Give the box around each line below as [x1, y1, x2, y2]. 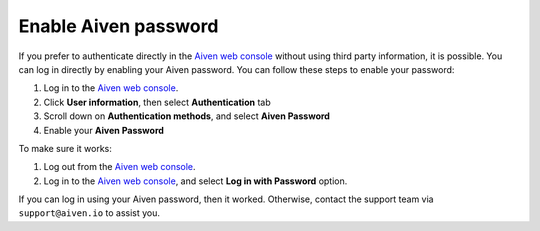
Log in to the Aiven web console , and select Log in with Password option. [43, 175, 348, 187]
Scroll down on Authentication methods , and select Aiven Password [43, 110, 330, 122]
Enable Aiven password [18, 15, 219, 37]
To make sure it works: [18, 142, 112, 154]
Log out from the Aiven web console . [43, 161, 196, 173]
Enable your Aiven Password [43, 124, 165, 136]
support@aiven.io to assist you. [18, 207, 160, 219]
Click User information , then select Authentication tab [43, 96, 271, 108]
